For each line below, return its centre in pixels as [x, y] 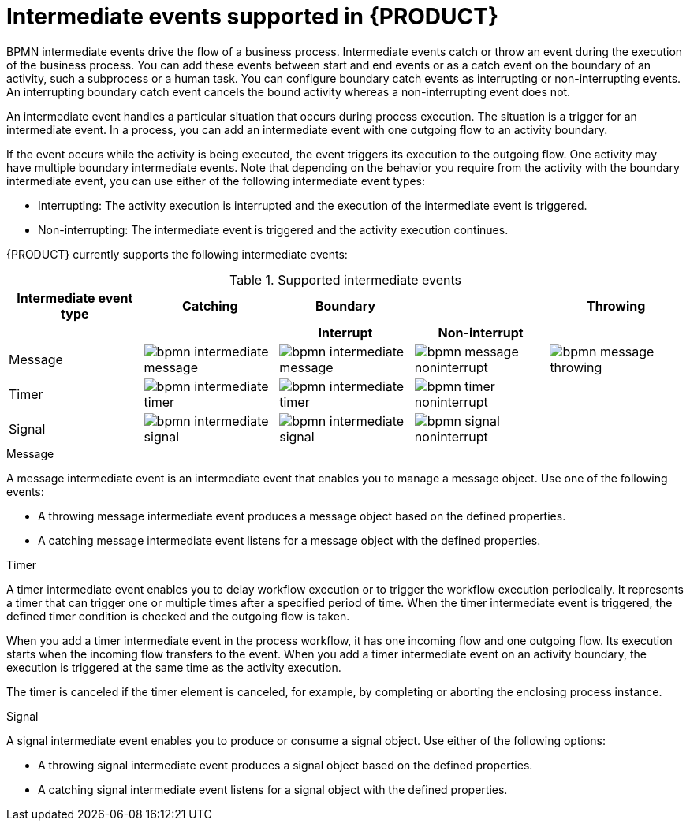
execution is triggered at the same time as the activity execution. [174, 667]
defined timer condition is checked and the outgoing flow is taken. [178, 616]
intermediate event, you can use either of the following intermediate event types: [216, 181]
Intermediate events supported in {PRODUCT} [253, 17]
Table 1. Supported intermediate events [345, 279]
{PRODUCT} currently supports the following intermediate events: [177, 254]
